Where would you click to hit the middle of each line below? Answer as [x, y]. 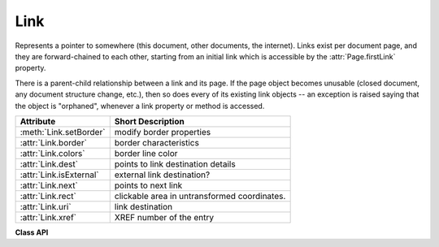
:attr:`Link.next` [49, 185]
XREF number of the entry [164, 217]
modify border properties [163, 132]
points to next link [148, 185]
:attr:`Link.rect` [48, 196]
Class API [32, 232]
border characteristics [156, 142]
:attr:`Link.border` [53, 142]
